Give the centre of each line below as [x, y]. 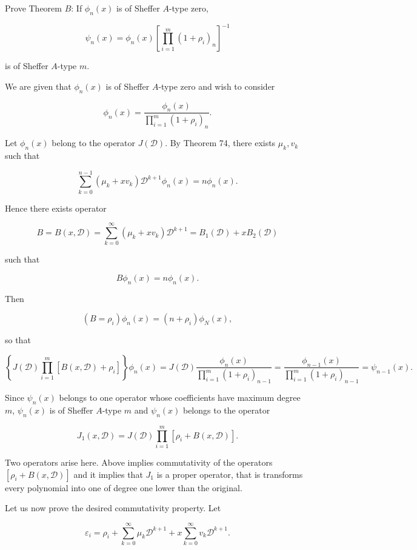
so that [18, 340]
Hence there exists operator [56, 208]
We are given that [38, 86]
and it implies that [108, 474]
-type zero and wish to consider [217, 86]
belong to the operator [94, 143]
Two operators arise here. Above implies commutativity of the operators [139, 462]
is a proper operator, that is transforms [230, 474]
